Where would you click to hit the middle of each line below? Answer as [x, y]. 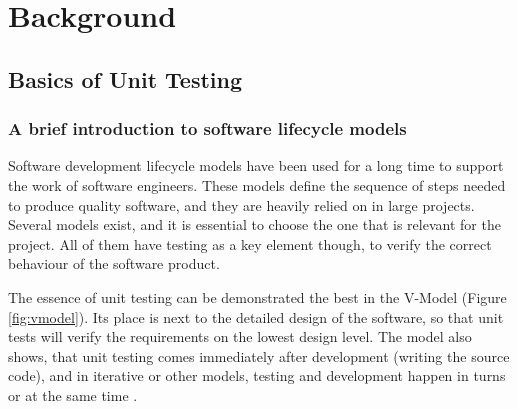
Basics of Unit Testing [125, 78]
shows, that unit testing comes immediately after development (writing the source [259, 355]
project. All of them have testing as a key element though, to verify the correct [250, 243]
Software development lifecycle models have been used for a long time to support [256, 165]
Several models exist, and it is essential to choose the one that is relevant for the [254, 224]
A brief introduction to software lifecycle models [207, 128]
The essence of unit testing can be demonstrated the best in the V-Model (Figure [257, 296]
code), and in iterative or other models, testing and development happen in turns [257, 375]
